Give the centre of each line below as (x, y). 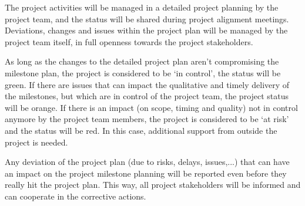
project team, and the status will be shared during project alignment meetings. (147, 18)
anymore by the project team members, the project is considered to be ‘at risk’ (147, 119)
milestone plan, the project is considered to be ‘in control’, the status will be (143, 72)
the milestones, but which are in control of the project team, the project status (147, 96)
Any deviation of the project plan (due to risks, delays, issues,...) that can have (147, 162)
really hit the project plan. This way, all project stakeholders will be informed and (153, 185)
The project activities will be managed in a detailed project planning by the (142, 7)
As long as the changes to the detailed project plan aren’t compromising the (142, 61)
